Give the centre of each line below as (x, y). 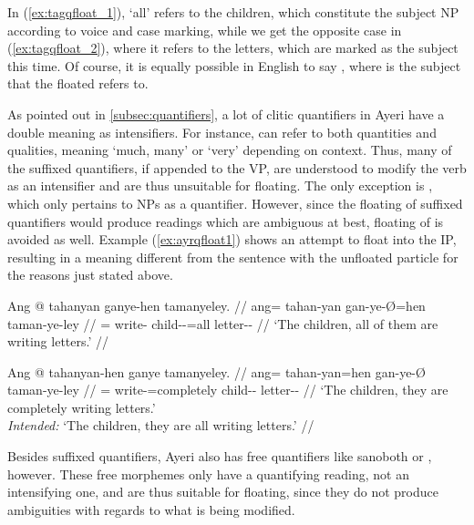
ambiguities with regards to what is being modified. (151, 509)
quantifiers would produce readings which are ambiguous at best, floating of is (226, 221)
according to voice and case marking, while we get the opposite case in (205, 30)
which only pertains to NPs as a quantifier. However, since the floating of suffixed (235, 203)
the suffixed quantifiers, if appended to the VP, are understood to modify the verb (237, 167)
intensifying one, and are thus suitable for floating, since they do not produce (223, 492)
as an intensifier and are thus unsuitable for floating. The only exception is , (220, 185)
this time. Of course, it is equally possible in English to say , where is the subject (234, 65)
